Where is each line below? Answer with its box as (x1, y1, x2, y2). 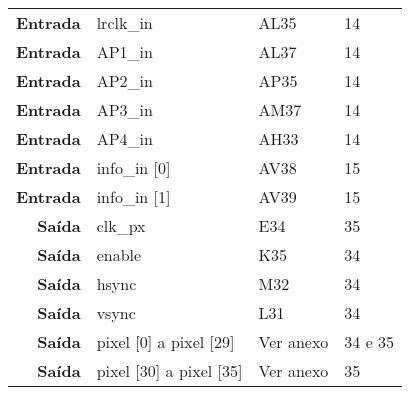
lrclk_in (96, 11, 153, 34)
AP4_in (96, 127, 153, 150)
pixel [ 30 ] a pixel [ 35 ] (96, 359, 243, 382)
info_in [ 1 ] (96, 185, 171, 208)
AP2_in (96, 69, 153, 92)
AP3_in (96, 98, 153, 121)
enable (96, 243, 142, 266)
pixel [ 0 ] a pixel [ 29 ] (96, 330, 235, 353)
